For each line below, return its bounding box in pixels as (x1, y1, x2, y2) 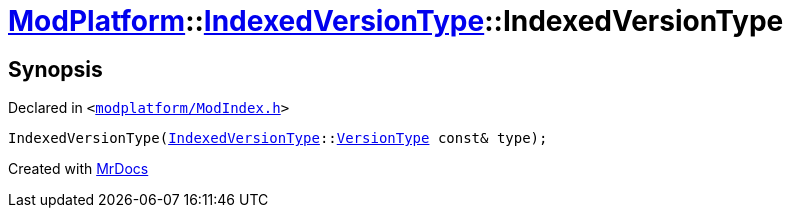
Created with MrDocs (8, 160, 149, 178)
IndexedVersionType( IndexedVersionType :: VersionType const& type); (8, 130, 548, 147)
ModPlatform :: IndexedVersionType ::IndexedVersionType (8, 4, 784, 38)
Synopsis (8, 56, 103, 82)
